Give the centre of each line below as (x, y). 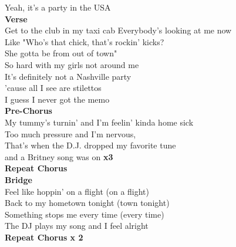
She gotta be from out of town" (61, 53)
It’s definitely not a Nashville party (68, 76)
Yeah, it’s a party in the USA (58, 7)
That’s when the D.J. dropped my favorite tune (90, 145)
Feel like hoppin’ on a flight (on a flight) (77, 191)
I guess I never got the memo (57, 99)
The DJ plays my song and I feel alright (77, 226)
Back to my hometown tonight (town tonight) (87, 203)
